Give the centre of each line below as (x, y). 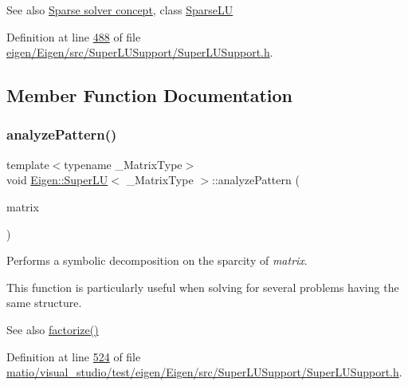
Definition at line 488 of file (74, 36)
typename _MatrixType (123, 164)
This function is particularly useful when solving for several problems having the (203, 287)
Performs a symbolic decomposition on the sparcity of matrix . (157, 260)
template (28, 164)
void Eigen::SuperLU (57, 180)
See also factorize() (53, 329)
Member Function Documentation (150, 95)
